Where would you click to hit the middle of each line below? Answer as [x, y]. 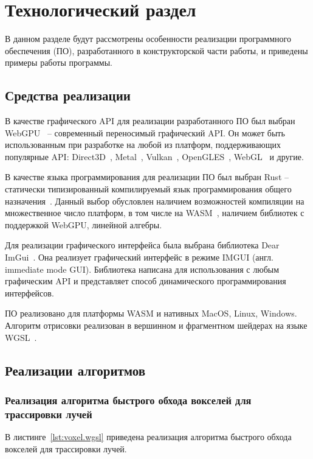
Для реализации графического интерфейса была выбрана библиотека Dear [142, 245]
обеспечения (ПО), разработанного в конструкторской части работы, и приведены [156, 50]
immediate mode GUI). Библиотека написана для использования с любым [142, 269]
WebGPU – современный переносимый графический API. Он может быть [145, 132]
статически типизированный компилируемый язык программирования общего [148, 189]
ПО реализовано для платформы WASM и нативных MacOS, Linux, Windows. [151, 313]
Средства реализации [68, 95]
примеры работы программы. [59, 62]
